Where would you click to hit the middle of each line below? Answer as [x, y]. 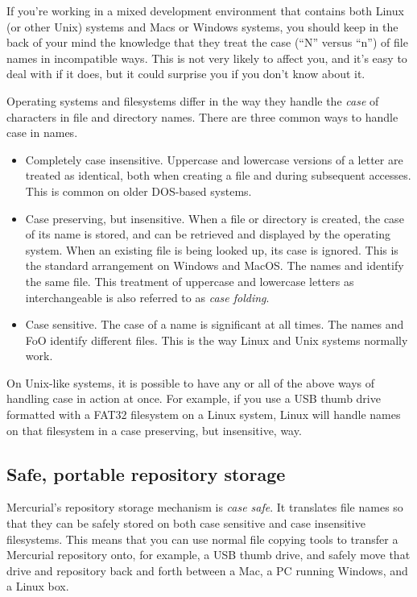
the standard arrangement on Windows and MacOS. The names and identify [215, 265]
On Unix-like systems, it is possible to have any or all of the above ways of [191, 382]
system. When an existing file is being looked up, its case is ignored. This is [212, 249]
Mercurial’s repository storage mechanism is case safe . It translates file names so [205, 507]
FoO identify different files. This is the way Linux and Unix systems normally [217, 340]
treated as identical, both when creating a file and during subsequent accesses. [218, 175]
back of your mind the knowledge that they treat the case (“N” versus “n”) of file [207, 42]
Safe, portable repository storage [146, 473]
